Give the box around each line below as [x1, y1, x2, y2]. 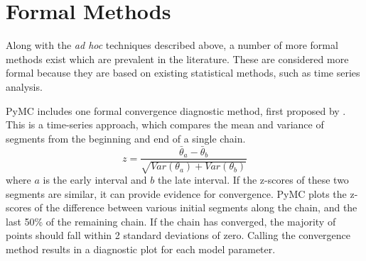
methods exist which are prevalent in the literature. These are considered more [6, 51, 349, 66]
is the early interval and [43, 172, 147, 187]
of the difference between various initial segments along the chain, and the [34, 200, 357, 215]
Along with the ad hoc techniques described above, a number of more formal [6, 38, 338, 52]
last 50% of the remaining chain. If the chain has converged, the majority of [6, 213, 336, 228]
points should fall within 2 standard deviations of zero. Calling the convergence [6, 228, 351, 243]
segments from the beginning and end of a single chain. [6, 130, 246, 145]
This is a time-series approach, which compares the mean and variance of [6, 117, 324, 132]
